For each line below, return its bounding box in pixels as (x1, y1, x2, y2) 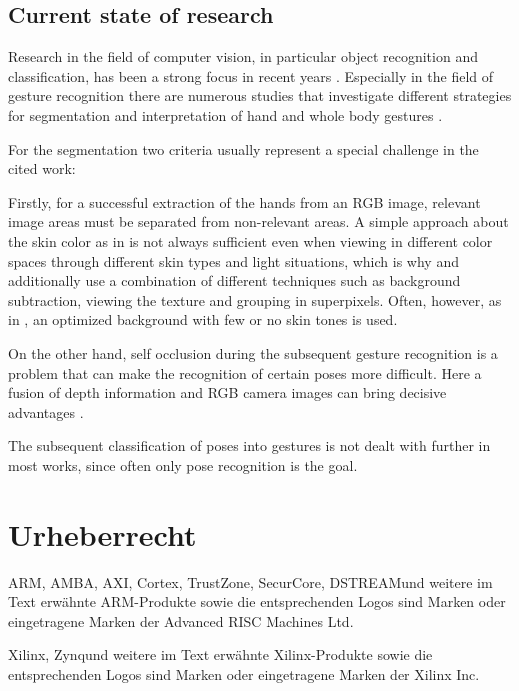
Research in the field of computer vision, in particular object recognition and (8, 46, 478, 67)
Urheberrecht (8, 513, 197, 554)
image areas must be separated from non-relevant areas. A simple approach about (8, 211, 509, 232)
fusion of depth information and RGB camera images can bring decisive (8, 382, 447, 403)
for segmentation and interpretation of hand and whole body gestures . (8, 104, 443, 125)
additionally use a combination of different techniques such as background (8, 270, 461, 291)
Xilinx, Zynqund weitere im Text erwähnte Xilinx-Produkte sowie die (8, 644, 433, 665)
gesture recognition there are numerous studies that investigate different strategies (8, 85, 512, 106)
